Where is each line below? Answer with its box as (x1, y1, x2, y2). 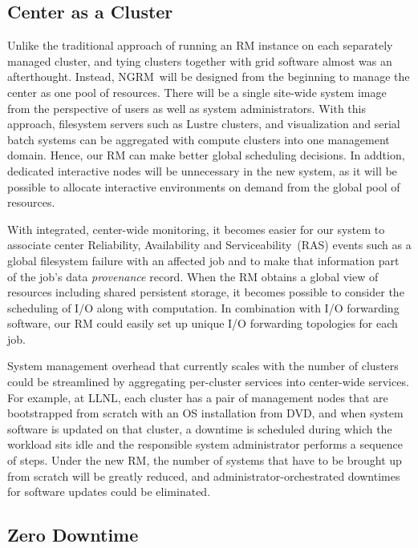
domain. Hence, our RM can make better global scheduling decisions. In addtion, (7, 147, 405, 163)
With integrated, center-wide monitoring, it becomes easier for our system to (7, 220, 385, 237)
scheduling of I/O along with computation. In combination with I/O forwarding (7, 299, 400, 316)
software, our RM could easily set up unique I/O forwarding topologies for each (7, 315, 398, 332)
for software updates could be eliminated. (7, 483, 211, 500)
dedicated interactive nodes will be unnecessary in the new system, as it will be (7, 162, 397, 179)
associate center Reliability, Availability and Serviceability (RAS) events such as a (7, 236, 412, 253)
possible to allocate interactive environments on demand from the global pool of (7, 178, 400, 195)
